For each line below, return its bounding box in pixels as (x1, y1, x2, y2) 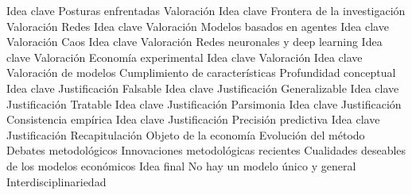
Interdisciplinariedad (6, 173, 107, 189)
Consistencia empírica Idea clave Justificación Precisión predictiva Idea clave (6, 111, 380, 128)
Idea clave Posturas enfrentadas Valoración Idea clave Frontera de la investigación (6, 2, 406, 18)
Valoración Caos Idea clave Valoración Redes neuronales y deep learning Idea (6, 33, 383, 50)
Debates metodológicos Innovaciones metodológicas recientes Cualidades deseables (6, 142, 406, 159)
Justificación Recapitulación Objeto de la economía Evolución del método (6, 126, 365, 143)
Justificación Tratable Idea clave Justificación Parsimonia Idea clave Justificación (6, 95, 402, 112)
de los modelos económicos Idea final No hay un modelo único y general (6, 157, 356, 174)
